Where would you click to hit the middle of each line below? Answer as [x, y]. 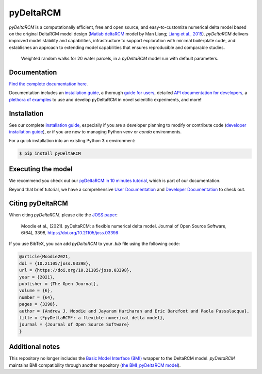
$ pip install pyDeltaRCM [50, 154]
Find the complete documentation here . [49, 84]
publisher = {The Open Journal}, [59, 284]
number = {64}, [37, 297]
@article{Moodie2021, [45, 257]
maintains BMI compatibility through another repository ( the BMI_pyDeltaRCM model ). [95, 365]
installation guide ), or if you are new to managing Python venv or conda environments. [95, 132]
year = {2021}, [37, 277]
